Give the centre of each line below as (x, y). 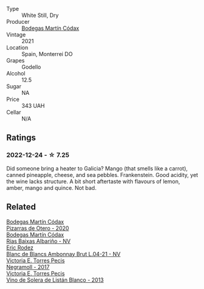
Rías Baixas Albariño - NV (39, 241)
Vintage (16, 35)
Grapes (16, 61)
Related (21, 207)
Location (17, 47)
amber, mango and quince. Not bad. (51, 187)
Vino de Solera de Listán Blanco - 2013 (55, 280)
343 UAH (33, 106)
